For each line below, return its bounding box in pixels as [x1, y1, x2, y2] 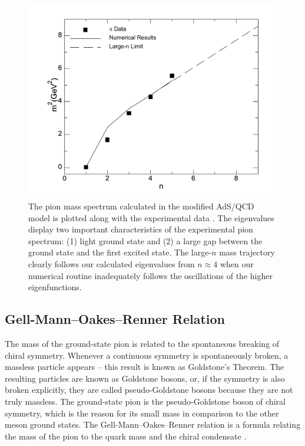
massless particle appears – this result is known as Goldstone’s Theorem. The [5, 360, 284, 373]
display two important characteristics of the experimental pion [28, 223, 253, 235]
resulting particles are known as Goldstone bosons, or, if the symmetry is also [5, 372, 285, 384]
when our [220, 258, 254, 270]
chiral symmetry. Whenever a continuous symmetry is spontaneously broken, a [5, 349, 289, 361]
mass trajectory [219, 246, 275, 258]
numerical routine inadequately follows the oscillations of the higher [28, 269, 273, 281]
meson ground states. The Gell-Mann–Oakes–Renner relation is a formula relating [5, 418, 301, 431]
